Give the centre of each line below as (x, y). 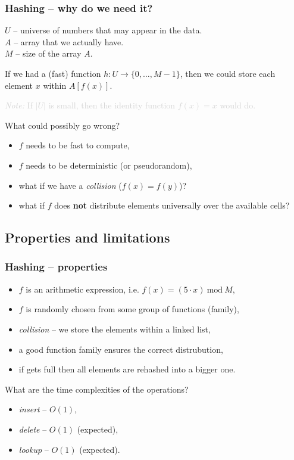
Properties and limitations (87, 237)
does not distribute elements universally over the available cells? (172, 205)
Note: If (19, 105)
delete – (33, 429)
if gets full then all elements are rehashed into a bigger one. (127, 369)
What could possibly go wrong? (62, 125)
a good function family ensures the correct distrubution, (121, 349)
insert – (33, 409)
